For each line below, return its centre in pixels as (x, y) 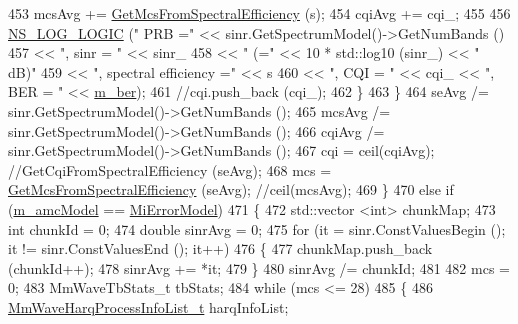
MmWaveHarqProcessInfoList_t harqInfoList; (148, 306)
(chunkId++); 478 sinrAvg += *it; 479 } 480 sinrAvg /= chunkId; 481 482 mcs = (259, 267)
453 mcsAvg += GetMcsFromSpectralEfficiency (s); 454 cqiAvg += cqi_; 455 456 (259, 13)
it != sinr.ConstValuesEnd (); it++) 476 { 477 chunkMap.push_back (220, 248)
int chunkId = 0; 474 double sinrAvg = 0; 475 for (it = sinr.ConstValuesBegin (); (257, 228)
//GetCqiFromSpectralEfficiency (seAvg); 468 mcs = (170, 169)
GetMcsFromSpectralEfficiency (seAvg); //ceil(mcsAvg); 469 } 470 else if (231, 189)
